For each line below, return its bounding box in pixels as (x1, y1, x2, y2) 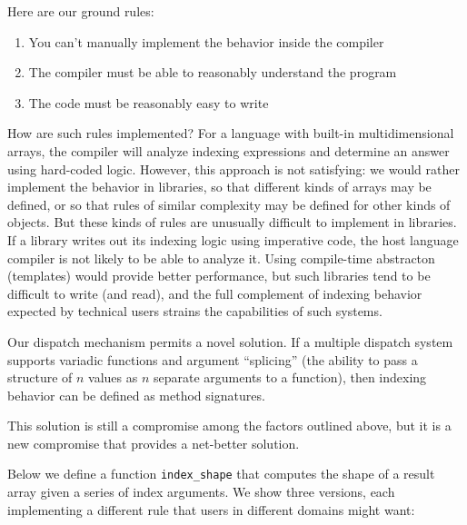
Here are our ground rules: (7, 2, 154, 20)
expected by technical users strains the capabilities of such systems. (7, 302, 383, 321)
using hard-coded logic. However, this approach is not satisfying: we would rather (7, 159, 460, 178)
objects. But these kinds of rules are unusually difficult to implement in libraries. (7, 213, 457, 232)
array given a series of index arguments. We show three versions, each (7, 482, 395, 501)
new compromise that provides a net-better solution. (7, 433, 300, 452)
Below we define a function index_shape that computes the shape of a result (7, 464, 435, 483)
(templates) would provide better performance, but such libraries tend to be (7, 266, 431, 285)
